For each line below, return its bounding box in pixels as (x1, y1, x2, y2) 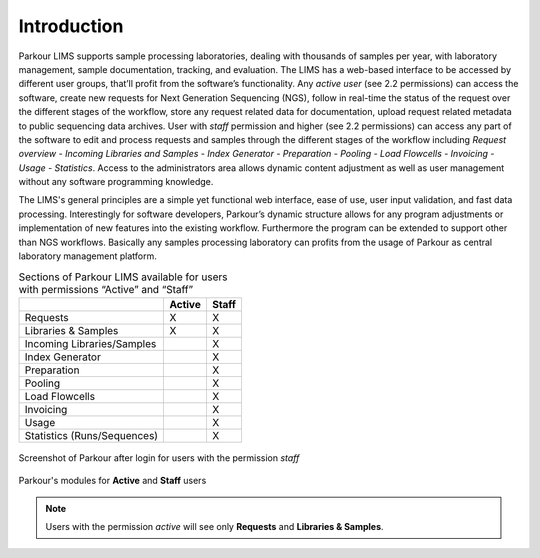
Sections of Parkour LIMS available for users (18, 270, 229, 284)
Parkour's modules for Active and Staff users (18, 475, 207, 487)
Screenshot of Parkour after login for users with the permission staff (18, 451, 300, 464)
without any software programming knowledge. (18, 176, 214, 188)
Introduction (18, 15, 124, 37)
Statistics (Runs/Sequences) (24, 428, 159, 442)
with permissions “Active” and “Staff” (18, 282, 194, 296)
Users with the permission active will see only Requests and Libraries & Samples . (45, 520, 384, 532)
